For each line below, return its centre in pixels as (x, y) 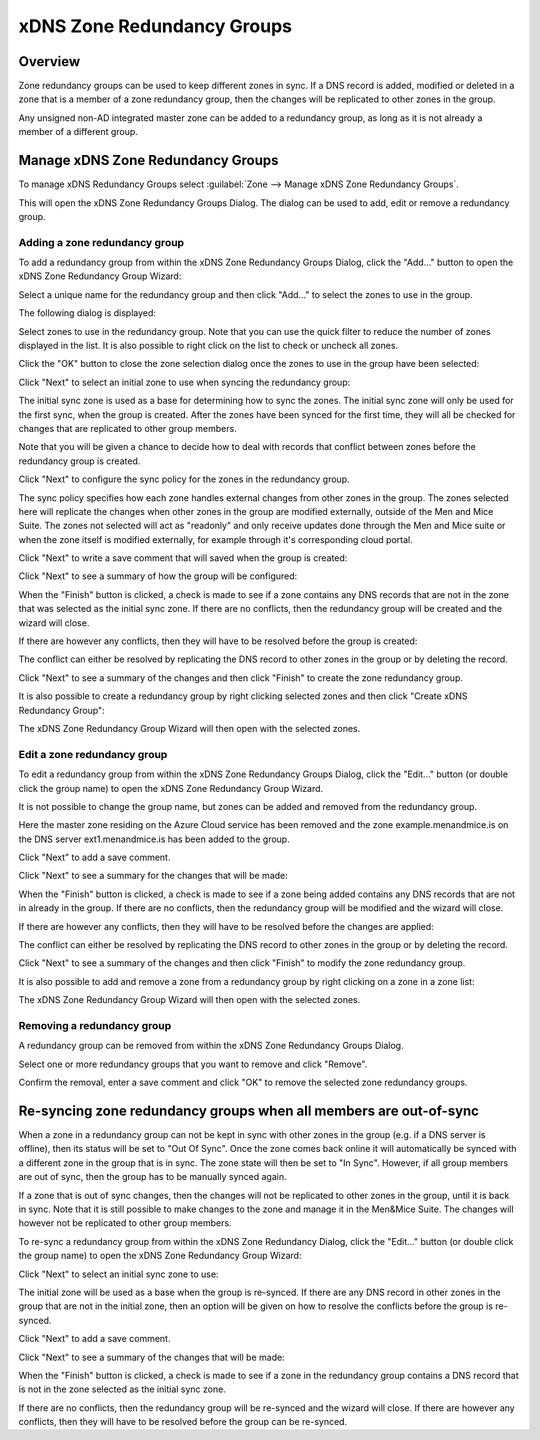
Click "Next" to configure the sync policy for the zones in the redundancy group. (184, 479)
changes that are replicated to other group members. (127, 428)
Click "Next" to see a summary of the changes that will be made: (151, 1357)
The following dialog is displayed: (87, 313)
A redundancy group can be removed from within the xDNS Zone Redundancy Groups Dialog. (211, 1046)
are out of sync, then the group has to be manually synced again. (152, 1177)
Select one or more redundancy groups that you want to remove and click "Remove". (193, 1064)
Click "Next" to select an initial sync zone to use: (118, 1274)
